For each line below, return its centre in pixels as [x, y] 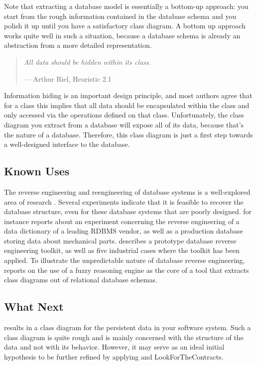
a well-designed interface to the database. [67, 144]
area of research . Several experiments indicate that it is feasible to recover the [124, 201]
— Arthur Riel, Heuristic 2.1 [67, 78]
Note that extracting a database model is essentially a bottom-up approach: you [126, 6]
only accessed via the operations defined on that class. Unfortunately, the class [124, 115]
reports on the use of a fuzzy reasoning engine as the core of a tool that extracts [127, 270]
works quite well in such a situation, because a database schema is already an [122, 35]
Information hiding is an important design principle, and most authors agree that [128, 95]
